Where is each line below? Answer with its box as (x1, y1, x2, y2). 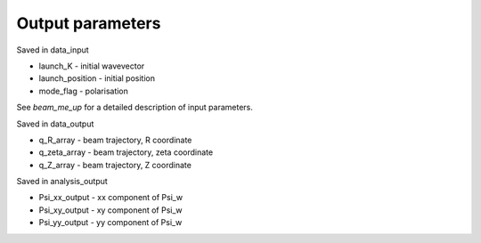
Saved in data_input (16, 45, 89, 55)
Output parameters (16, 13, 161, 33)
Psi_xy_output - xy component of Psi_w (38, 205, 183, 215)
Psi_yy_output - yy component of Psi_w (38, 217, 183, 228)
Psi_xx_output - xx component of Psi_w (38, 192, 183, 203)
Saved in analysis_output (16, 176, 109, 187)
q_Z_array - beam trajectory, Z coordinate (38, 159, 192, 170)
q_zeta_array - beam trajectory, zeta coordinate (38, 147, 214, 158)
